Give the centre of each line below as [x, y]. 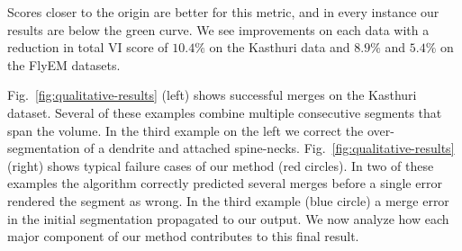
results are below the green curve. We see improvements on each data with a [218, 29]
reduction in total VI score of [88, 47]
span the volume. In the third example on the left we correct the [186, 130]
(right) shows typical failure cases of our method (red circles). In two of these [221, 165]
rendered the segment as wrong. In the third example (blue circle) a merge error [228, 200]
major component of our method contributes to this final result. [183, 236]
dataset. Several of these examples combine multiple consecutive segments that [225, 112]
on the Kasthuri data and [280, 47]
